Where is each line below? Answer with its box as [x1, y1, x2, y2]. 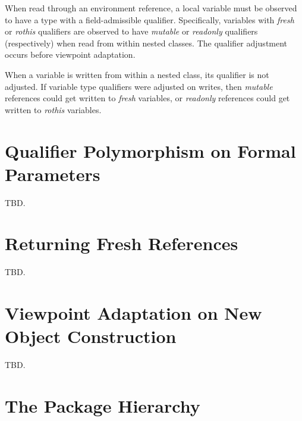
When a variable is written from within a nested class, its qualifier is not [5, 68, 269, 80]
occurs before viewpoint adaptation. [5, 48, 136, 61]
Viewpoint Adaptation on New [5, 301, 262, 325]
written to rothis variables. [5, 103, 102, 116]
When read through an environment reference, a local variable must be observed [5, 2, 297, 14]
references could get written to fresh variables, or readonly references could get [5, 92, 290, 104]
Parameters [5, 161, 100, 186]
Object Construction [5, 324, 177, 348]
